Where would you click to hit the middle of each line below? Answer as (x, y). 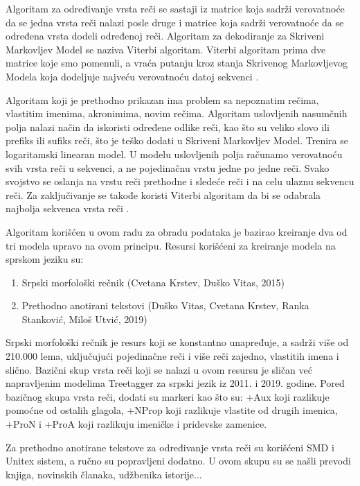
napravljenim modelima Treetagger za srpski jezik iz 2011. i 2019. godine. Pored (175, 383)
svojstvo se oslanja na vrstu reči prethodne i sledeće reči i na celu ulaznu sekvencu (180, 181)
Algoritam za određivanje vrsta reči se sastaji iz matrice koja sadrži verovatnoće (175, 8)
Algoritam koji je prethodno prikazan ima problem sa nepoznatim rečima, (162, 99)
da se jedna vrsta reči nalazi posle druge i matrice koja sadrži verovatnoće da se (175, 22)
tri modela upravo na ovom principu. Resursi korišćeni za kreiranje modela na (171, 245)
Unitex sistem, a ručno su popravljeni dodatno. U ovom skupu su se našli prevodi (178, 461)
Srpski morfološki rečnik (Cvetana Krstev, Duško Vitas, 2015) (153, 282)
